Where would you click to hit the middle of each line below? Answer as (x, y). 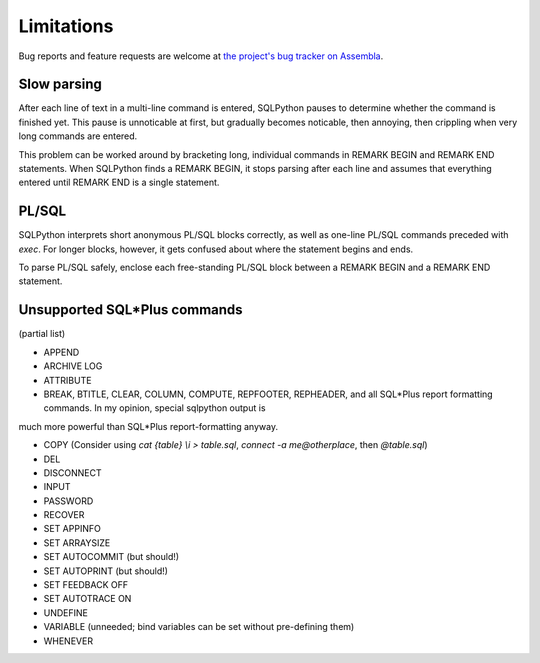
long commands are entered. (78, 136)
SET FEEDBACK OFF (86, 585)
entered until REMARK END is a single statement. (119, 182)
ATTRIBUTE (67, 380)
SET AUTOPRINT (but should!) (106, 571)
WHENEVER (68, 641)
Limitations (66, 26)
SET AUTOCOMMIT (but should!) (111, 557)
